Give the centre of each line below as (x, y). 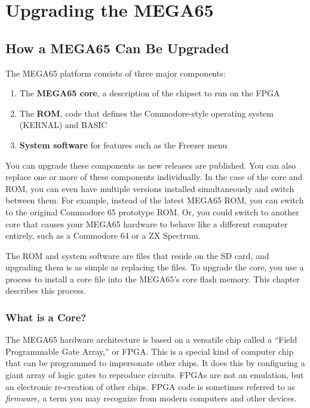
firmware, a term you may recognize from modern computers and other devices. (151, 398)
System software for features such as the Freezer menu (123, 144)
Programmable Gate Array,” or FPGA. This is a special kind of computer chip (150, 351)
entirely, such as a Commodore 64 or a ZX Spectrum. (103, 235)
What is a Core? (46, 317)
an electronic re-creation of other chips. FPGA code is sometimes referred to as (150, 386)
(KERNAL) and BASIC (63, 125)
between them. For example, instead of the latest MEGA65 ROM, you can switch (155, 200)
